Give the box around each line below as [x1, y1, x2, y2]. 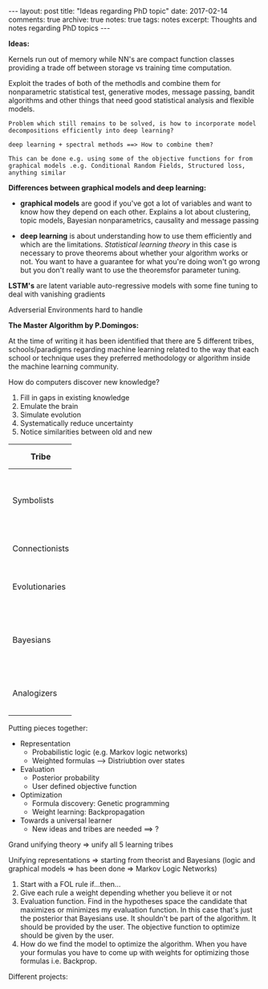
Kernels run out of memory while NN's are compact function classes [8, 55, 235, 63]
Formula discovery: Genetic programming [31, 799, 170, 808]
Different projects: [8, 972, 68, 981]
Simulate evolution [19, 410, 82, 419]
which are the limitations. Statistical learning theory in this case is [19, 239, 238, 249]
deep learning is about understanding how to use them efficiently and [19, 231, 252, 240]
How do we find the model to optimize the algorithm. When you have [19, 939, 247, 949]
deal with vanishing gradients [8, 289, 106, 299]
